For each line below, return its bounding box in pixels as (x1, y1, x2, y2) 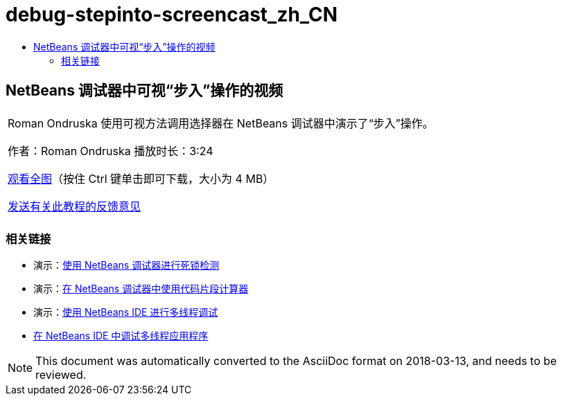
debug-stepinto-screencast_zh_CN (6, 3, 338, 26)
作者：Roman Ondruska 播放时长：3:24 (8, 143, 213, 158)
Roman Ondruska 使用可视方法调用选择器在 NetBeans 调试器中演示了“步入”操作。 (8, 116, 434, 130)
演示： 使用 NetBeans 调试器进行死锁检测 (33, 259, 220, 271)
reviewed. (35, 368, 87, 382)
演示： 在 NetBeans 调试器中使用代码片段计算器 (33, 283, 249, 295)
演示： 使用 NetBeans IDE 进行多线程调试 (33, 306, 218, 319)
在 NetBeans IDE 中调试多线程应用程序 (33, 330, 209, 342)
